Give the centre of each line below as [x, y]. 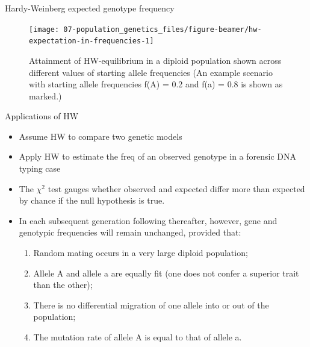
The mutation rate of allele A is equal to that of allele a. [138, 337]
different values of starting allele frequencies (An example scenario [151, 72]
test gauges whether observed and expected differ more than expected [176, 188]
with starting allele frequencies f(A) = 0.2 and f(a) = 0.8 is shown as [156, 84]
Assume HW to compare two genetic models [101, 136]
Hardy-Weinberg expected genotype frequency [90, 8]
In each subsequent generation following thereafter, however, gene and [148, 220]
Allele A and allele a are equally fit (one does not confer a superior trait [166, 273]
